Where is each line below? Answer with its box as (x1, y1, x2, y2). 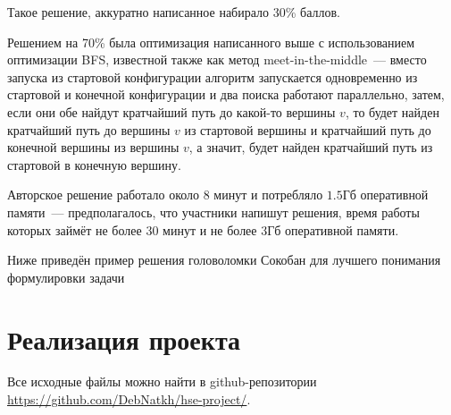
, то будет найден (345, 102, 439, 121)
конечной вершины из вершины (7, 138, 180, 157)
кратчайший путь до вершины (7, 120, 171, 139)
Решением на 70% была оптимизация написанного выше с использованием (7, 32, 415, 51)
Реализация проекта (7, 320, 241, 357)
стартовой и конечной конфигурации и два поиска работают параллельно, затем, (7, 85, 445, 104)
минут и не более (163, 220, 257, 239)
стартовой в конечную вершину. (7, 155, 181, 174)
